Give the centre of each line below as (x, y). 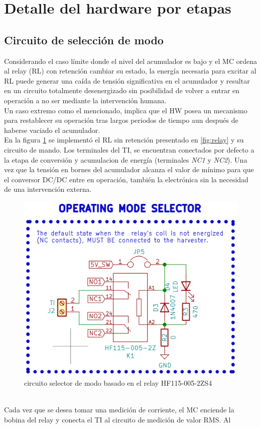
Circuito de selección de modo (84, 40)
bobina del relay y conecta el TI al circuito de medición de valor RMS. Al (117, 419)
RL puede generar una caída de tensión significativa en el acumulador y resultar (127, 80)
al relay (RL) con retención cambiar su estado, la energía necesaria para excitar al (130, 71)
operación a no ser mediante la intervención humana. (85, 100)
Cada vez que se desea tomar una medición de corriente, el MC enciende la (119, 410)
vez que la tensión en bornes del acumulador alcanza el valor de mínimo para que (129, 169)
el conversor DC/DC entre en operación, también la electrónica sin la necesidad (126, 179)
